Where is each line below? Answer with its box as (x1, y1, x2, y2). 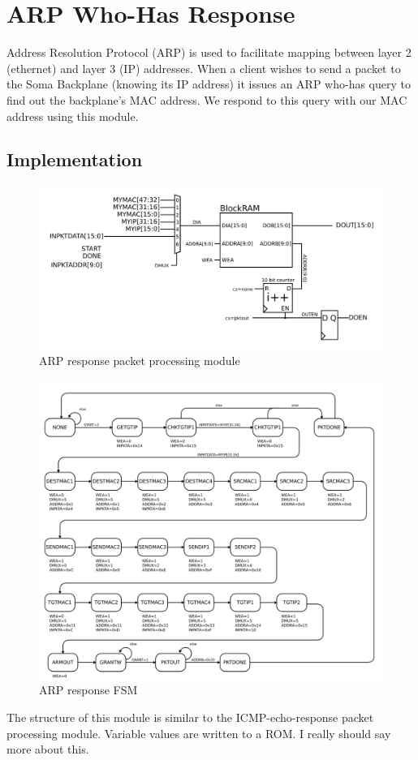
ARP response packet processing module (39, 351, 240, 368)
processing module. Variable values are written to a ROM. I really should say (6, 724, 391, 741)
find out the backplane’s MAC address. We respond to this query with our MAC (6, 91, 407, 108)
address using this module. (6, 107, 139, 124)
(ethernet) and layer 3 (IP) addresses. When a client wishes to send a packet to (6, 59, 401, 76)
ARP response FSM (39, 681, 138, 698)
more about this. (6, 741, 89, 758)
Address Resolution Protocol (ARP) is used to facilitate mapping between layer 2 (6, 44, 412, 61)
